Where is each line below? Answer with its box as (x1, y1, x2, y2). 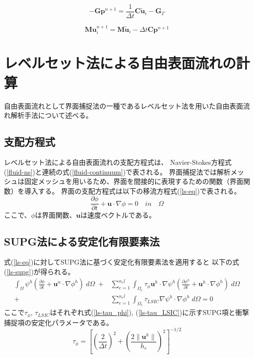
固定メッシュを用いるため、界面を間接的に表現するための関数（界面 (24, 176, 243, 186)
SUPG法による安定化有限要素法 (4, 234, 160, 249)
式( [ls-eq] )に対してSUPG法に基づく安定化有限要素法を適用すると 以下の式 (4, 257, 239, 267)
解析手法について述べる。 (10, 110, 93, 120)
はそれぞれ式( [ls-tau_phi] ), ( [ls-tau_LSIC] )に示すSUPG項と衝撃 (50, 307, 249, 317)
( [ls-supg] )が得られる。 (4, 266, 75, 276)
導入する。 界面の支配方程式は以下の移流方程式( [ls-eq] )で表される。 (24, 185, 241, 196)
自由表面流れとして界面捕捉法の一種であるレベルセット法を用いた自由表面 (4, 100, 243, 111)
